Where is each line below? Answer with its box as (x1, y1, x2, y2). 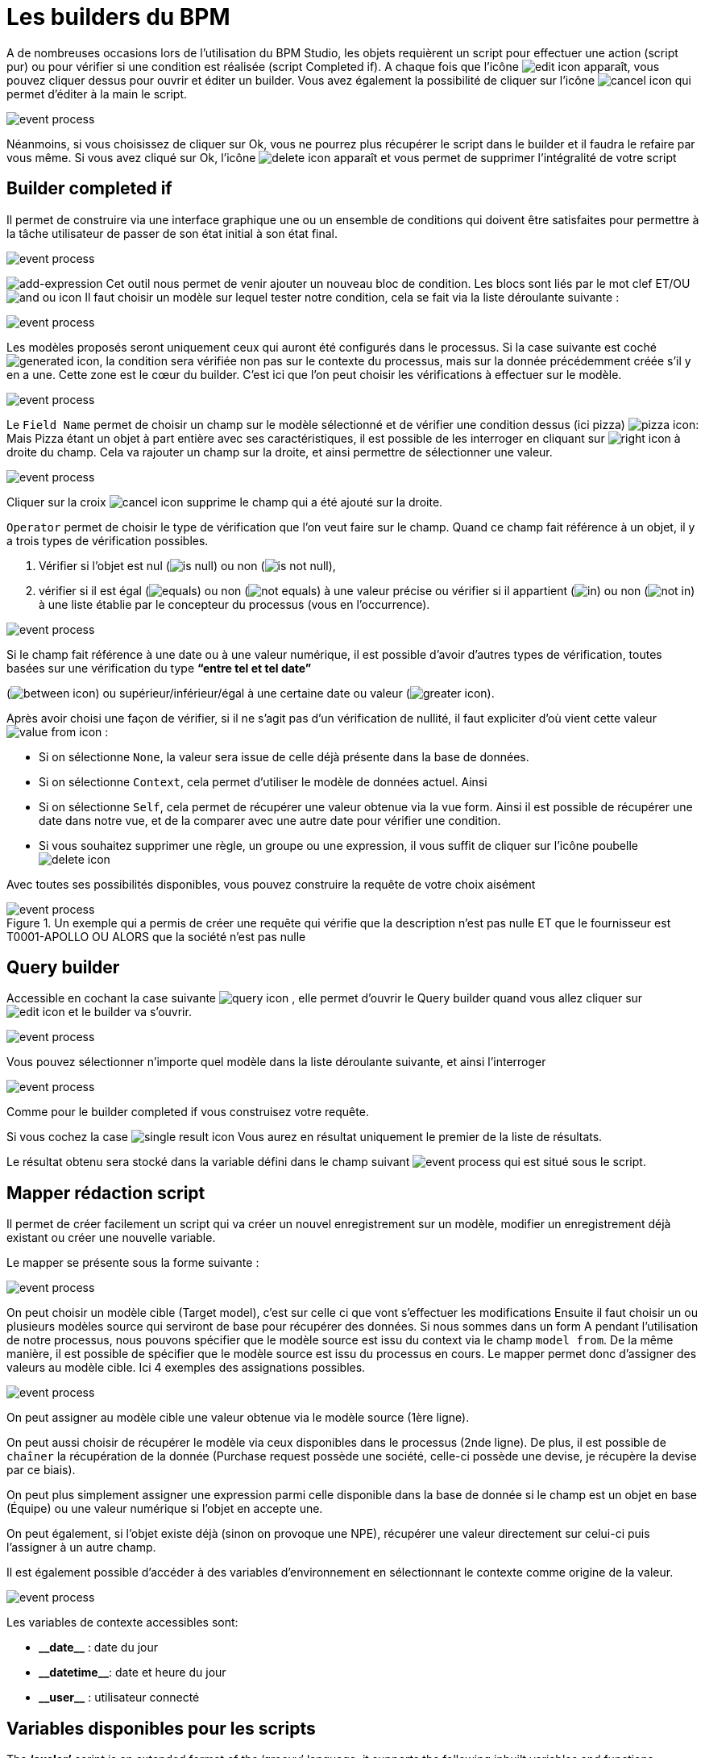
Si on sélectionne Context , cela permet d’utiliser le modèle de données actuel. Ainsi (39, 774, 487, 789)
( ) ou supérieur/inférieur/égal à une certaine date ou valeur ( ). (6, 685, 495, 700)
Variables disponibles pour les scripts (6, 1718, 316, 1739)
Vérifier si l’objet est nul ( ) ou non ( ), (39, 558, 336, 573)
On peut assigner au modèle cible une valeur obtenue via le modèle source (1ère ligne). (6, 1410, 470, 1425)
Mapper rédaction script (6, 1182, 205, 1203)
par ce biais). (6, 1463, 76, 1477)
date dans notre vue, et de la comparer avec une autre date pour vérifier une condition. (39, 813, 501, 827)
